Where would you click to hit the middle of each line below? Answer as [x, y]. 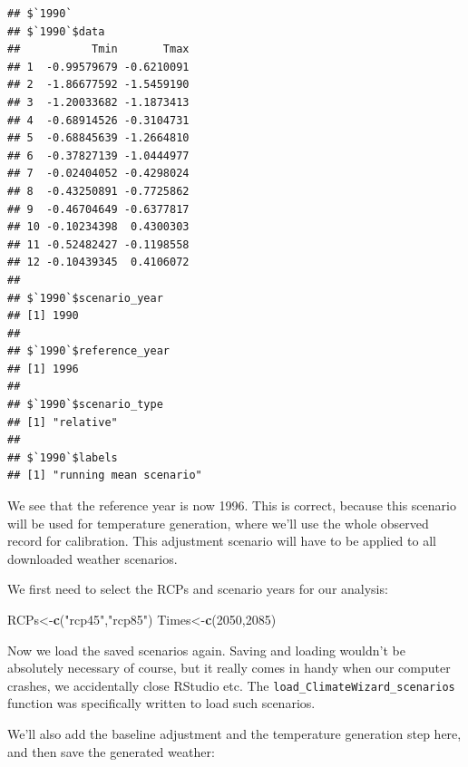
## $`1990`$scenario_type [85, 405]
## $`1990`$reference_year [88, 351]
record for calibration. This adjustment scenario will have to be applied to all [222, 541]
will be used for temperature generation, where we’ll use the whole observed [218, 523]
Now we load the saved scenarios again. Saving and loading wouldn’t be [206, 650]
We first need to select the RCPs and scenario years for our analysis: [198, 589]
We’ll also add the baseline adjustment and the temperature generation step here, [234, 734]
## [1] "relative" [63, 422]
